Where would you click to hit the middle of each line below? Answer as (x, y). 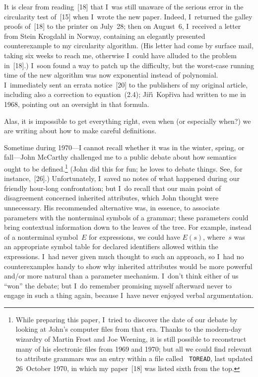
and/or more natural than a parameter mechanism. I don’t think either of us (121, 276)
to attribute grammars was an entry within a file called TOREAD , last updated (134, 358)
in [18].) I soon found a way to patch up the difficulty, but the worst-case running (129, 65)
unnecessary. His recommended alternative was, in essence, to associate (112, 207)
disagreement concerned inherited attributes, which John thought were (111, 198)
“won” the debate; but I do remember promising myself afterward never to (118, 285)
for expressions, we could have (134, 236)
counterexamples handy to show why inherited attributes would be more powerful (128, 266)
